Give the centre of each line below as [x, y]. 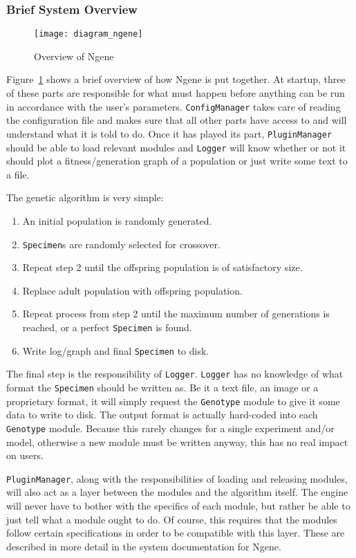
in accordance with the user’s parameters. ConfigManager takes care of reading [174, 106]
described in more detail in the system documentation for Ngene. [144, 546]
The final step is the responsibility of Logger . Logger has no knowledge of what [175, 374]
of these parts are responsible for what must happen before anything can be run [176, 93]
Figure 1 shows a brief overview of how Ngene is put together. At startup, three [176, 79]
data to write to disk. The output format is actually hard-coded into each [162, 415]
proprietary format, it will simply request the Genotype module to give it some [173, 401]
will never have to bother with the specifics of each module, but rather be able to [178, 505]
